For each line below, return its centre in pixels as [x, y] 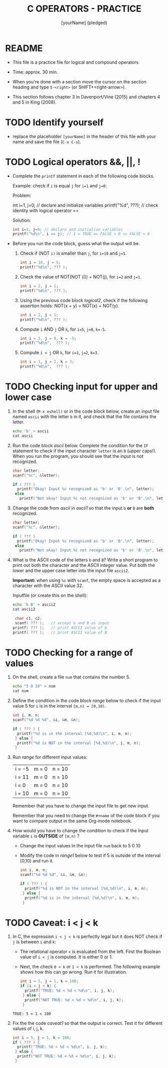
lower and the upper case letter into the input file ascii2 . [71, 570]
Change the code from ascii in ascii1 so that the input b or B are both [83, 508]
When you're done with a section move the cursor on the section [79, 81]
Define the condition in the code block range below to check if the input [87, 701]
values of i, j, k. [28, 1028]
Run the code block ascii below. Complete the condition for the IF [80, 445]
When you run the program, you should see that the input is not [78, 456]
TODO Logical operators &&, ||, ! [73, 162]
